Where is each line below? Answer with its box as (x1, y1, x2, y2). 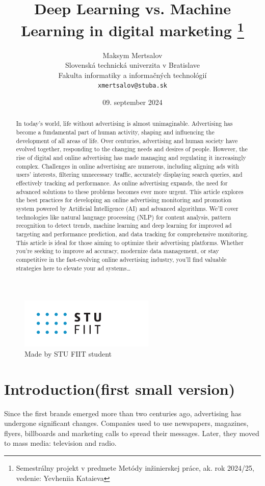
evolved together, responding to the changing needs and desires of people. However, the (16, 145, 248, 153)
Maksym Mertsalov (102, 49, 163, 60)
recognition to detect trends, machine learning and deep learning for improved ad (16, 221, 232, 230)
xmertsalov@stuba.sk (97, 82, 168, 90)
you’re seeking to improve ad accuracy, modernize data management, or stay (16, 247, 219, 255)
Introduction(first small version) (4, 378, 235, 399)
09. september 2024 (102, 97, 163, 107)
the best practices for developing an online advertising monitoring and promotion (16, 196, 232, 204)
